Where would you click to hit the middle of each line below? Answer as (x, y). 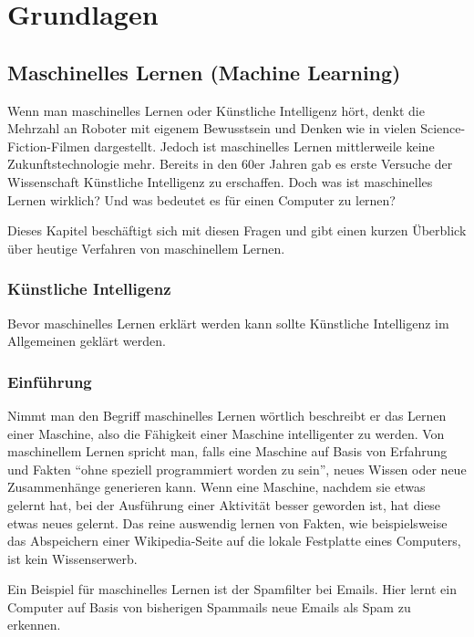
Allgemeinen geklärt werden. (87, 341)
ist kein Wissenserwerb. (72, 558)
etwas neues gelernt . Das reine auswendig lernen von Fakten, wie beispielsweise (227, 522)
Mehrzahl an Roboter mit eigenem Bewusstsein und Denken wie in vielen (212, 128)
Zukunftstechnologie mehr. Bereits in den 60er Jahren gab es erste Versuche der (230, 164)
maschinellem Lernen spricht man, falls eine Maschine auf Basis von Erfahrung (227, 451)
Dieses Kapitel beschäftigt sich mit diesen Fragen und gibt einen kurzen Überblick (237, 230)
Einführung (50, 381)
